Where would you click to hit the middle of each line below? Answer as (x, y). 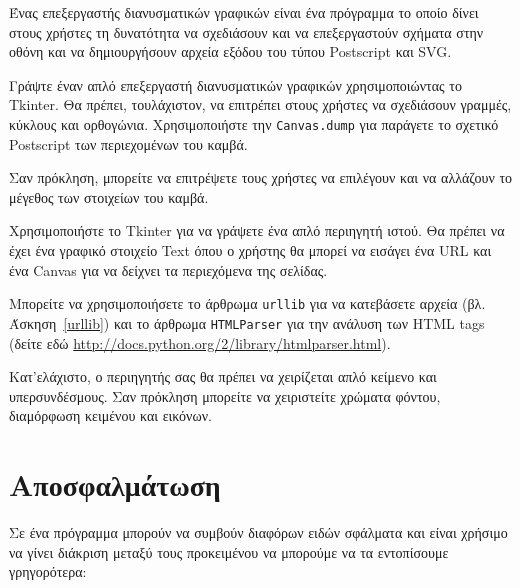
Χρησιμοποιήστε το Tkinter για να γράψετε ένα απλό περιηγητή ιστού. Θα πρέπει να (257, 230)
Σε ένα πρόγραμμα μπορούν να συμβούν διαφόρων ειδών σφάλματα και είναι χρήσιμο (258, 532)
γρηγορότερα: (48, 571)
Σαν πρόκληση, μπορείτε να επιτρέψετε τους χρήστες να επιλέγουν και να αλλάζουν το (261, 177)
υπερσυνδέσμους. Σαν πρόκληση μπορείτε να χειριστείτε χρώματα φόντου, (225, 395)
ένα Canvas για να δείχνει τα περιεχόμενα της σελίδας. (168, 269)
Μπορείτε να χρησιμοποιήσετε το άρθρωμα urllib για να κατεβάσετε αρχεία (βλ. (247, 303)
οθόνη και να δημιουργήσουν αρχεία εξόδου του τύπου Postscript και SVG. (230, 51)
